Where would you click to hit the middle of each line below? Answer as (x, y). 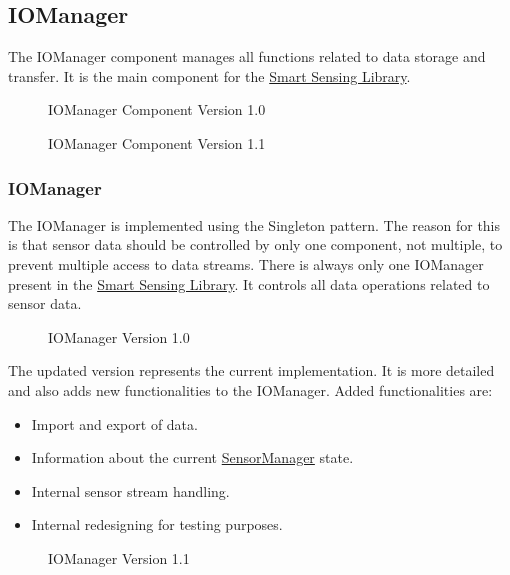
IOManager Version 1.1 (119, 557)
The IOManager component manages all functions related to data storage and (247, 56)
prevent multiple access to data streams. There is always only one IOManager (246, 263)
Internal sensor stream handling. (130, 490)
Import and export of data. (114, 423)
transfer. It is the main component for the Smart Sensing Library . (209, 75)
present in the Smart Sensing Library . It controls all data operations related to (249, 283)
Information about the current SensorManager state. (192, 457)
